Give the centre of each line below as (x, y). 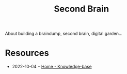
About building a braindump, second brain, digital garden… (64, 34)
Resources (27, 53)
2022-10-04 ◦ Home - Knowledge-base (52, 67)
